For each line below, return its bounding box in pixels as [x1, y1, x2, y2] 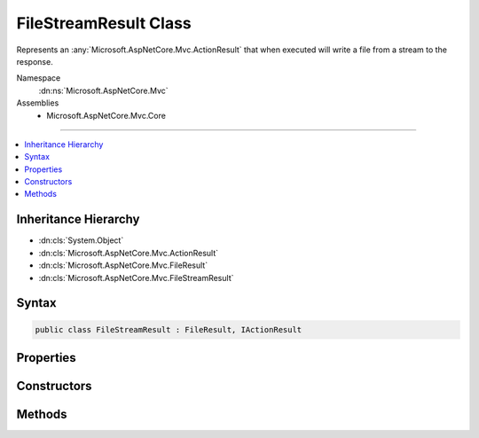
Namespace [16, 73, 61, 83]
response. [16, 56, 53, 66]
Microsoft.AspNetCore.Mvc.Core [46, 110, 166, 121]
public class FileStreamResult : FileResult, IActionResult [35, 325, 302, 334]
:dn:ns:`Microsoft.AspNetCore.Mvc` [38, 85, 169, 96]
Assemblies [16, 98, 59, 108]
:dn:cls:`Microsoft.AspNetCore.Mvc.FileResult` [38, 260, 208, 270]
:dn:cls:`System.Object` [38, 235, 124, 246]
